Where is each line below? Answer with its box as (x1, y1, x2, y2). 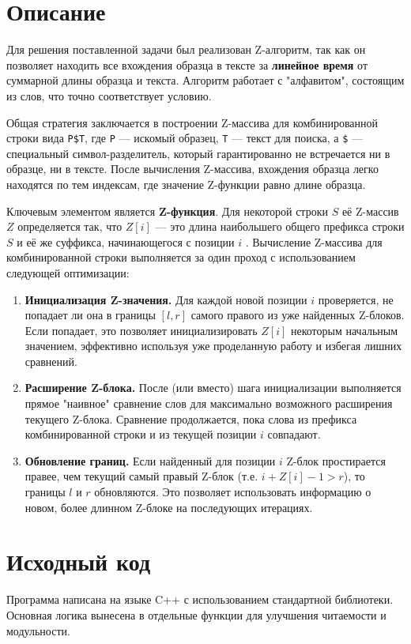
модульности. (6, 622, 70, 638)
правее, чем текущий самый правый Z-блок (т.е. (25, 468, 258, 484)
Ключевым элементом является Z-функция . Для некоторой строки (6, 202, 328, 219)
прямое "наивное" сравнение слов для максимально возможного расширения (25, 395, 393, 412)
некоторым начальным (290, 322, 398, 338)
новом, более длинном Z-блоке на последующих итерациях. (25, 499, 313, 515)
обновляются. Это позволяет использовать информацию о (94, 484, 371, 500)
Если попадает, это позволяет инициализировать (25, 322, 258, 338)
